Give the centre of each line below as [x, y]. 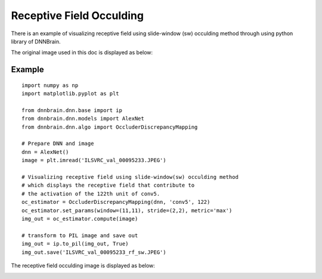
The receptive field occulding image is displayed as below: [83, 265]
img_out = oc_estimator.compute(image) [80, 218]
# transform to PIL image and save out [80, 235]
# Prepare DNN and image [58, 144]
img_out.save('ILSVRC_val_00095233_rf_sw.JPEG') [94, 252]
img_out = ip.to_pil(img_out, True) [75, 244]
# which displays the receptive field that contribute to [108, 185]
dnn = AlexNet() [45, 152]
